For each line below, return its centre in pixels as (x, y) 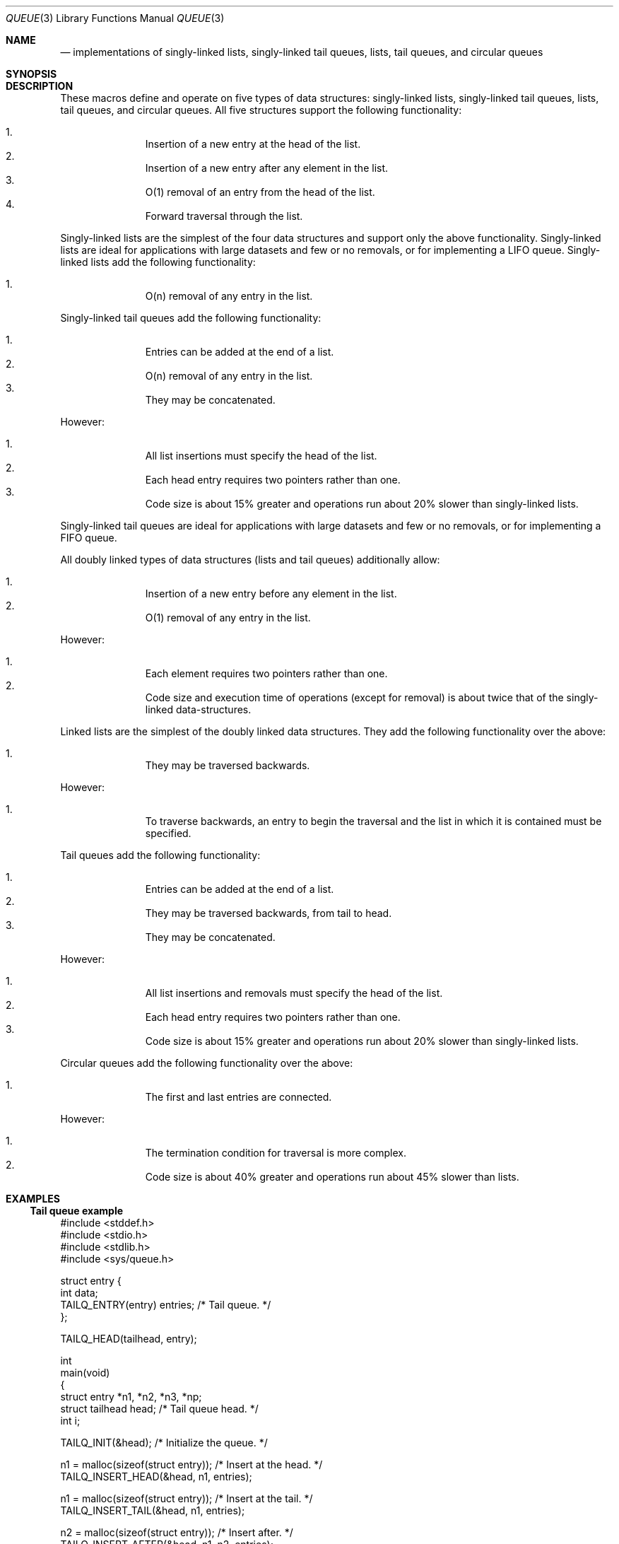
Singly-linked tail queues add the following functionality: (191, 318)
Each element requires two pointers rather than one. (266, 673)
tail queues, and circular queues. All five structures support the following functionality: (261, 110)
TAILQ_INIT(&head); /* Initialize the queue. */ (164, 1443)
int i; (70, 1421)
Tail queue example (77, 1211)
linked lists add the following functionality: (158, 262)
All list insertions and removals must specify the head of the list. (294, 993)
